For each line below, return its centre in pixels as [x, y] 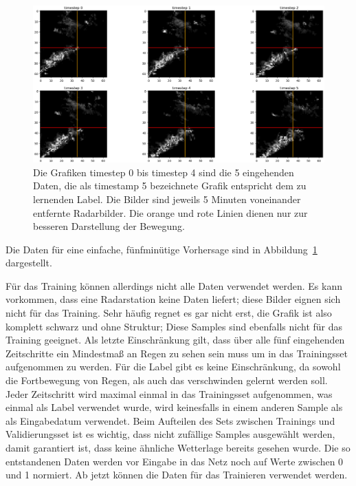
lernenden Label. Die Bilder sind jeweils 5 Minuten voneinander [167, 199]
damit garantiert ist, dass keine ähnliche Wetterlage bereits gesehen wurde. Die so [178, 448]
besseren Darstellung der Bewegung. [109, 226]
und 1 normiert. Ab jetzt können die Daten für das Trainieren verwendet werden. [177, 475]
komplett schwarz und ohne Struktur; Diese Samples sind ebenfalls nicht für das [174, 326]
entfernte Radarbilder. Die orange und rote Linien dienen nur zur [170, 212]
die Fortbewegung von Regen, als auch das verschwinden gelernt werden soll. [167, 380]
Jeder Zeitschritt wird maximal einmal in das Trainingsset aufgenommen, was [169, 393]
